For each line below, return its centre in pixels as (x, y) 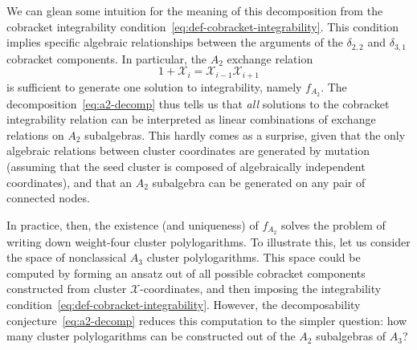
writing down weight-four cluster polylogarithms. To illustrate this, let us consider (208, 241)
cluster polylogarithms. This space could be (253, 257)
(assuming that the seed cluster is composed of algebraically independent (186, 166)
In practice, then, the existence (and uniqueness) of (133, 224)
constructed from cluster (67, 289)
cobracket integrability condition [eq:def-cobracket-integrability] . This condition (202, 26)
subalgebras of (351, 336)
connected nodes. (48, 198)
